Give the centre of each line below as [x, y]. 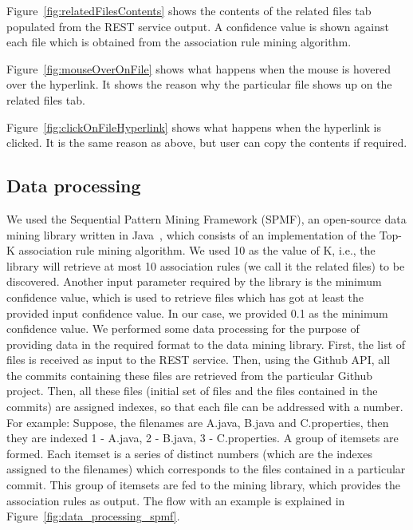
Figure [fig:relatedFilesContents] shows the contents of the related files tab [189, 10]
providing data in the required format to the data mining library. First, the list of [206, 344]
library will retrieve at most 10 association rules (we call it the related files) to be [206, 265]
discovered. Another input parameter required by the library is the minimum [194, 281]
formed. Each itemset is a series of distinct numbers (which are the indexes [189, 453]
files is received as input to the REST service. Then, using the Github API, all [199, 360]
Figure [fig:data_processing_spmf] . [93, 516]
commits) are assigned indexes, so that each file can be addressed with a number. [205, 407]
